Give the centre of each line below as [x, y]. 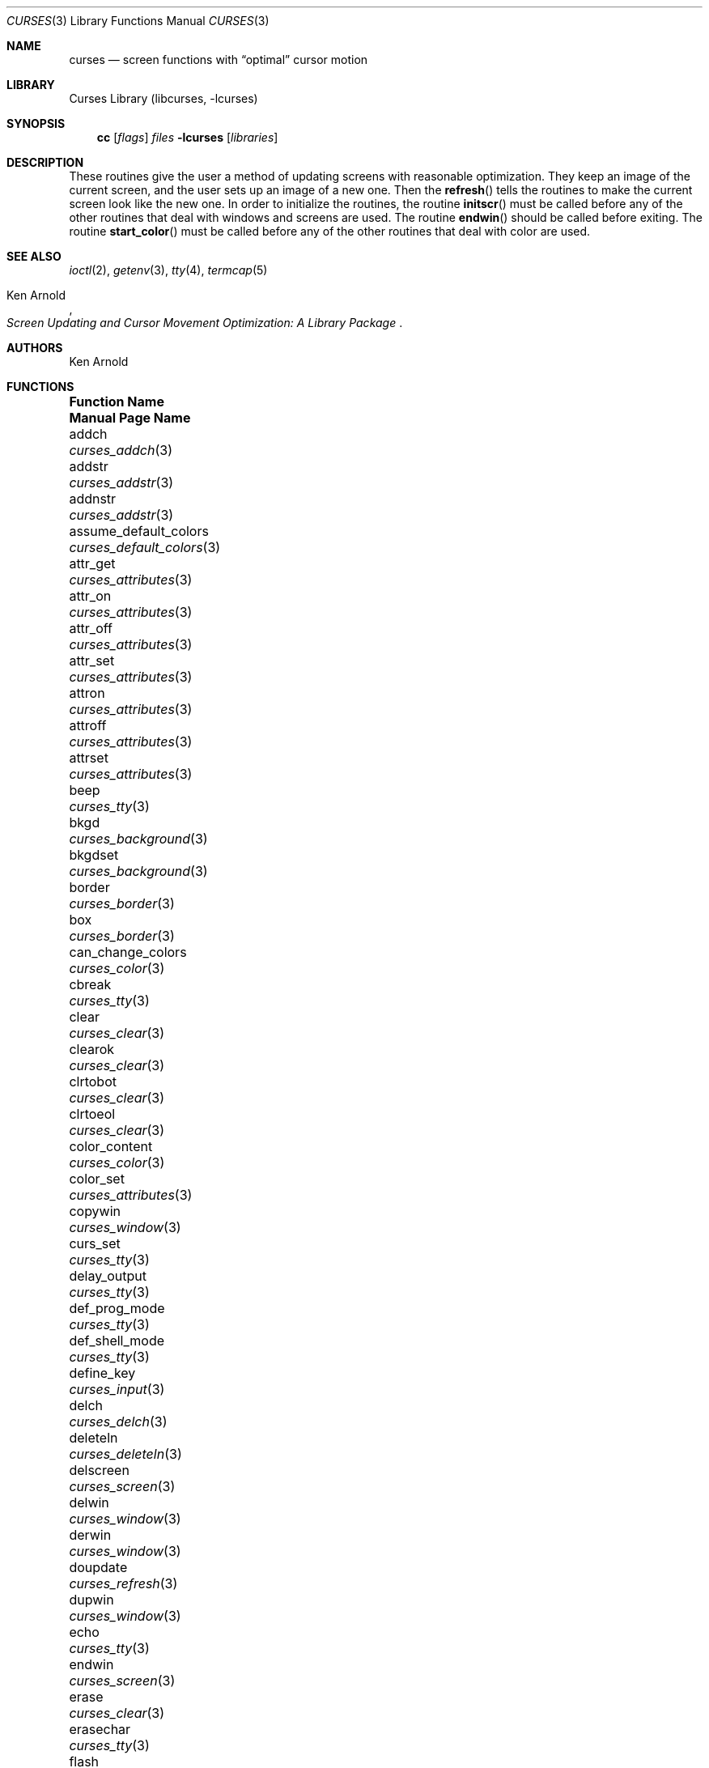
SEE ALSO [34, 256]
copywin [95, 1211]
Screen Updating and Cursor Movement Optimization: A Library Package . [205, 323]
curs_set [95, 1243]
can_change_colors [128, 952]
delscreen [99, 1470]
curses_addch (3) [121, 450]
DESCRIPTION [45, 162]
